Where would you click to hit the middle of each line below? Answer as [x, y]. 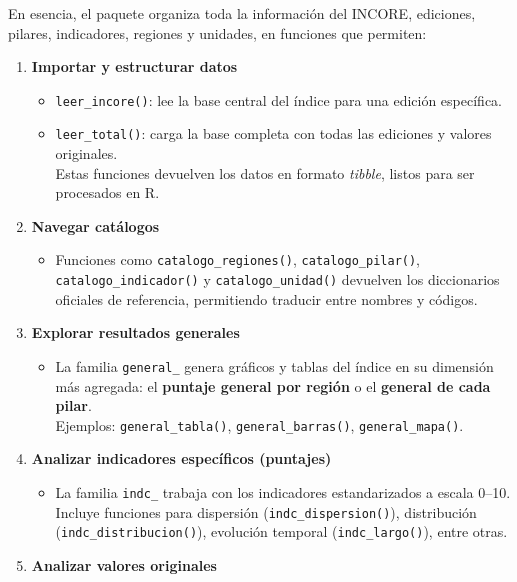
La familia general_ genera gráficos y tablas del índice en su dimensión [274, 365]
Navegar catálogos [95, 225]
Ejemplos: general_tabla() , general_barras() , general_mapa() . [259, 424]
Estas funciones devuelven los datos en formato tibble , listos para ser [265, 172]
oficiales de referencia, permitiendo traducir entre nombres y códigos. [266, 298]
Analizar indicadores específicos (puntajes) [181, 458]
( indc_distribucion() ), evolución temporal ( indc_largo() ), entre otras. [281, 531]
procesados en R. [107, 192]
